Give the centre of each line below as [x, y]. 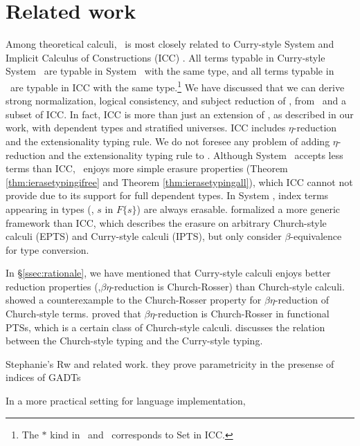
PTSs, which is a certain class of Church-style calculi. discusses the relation [165, 327]
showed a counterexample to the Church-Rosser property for [134, 300]
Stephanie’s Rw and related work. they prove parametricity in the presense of [170, 363]
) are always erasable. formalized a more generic [238, 208]
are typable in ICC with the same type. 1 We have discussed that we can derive [177, 86]
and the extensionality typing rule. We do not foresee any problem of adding [168, 141]
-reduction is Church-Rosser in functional [242, 314]
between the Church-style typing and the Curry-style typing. [134, 341]
